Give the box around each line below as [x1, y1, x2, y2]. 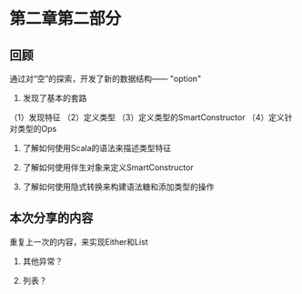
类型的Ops [16, 124, 57, 134]
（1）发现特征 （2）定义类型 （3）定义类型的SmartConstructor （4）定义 [9, 112, 285, 123]
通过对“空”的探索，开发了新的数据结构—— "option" [9, 74, 202, 84]
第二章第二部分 [9, 8, 122, 29]
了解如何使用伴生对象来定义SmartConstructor [22, 162, 194, 173]
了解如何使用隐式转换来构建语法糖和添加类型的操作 [22, 181, 215, 192]
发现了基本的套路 [22, 93, 87, 103]
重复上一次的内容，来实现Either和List [9, 236, 148, 247]
